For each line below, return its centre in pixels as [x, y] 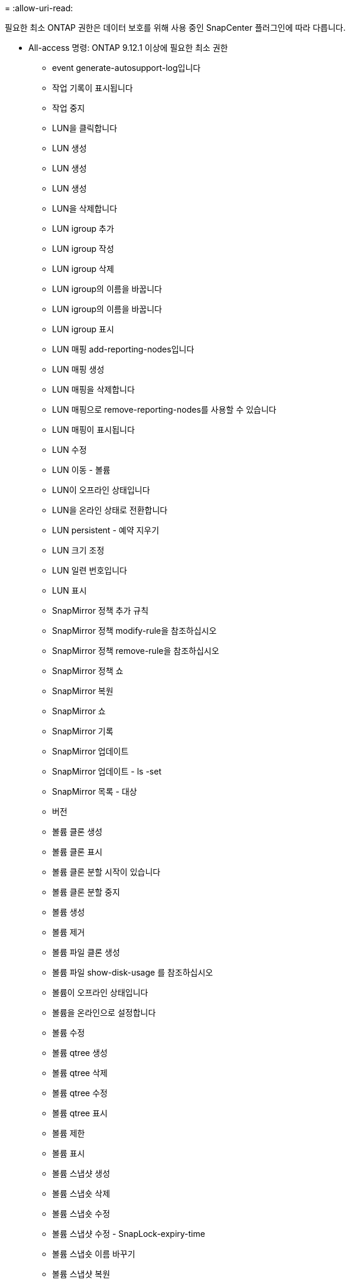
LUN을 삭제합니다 [85, 208]
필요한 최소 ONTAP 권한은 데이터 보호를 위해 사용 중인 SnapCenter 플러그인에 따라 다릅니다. [175, 27]
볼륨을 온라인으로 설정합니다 [104, 1013]
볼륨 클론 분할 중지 [86, 892]
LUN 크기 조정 [78, 550]
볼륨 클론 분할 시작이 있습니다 [106, 872]
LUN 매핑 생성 [78, 369]
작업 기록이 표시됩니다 [93, 88]
